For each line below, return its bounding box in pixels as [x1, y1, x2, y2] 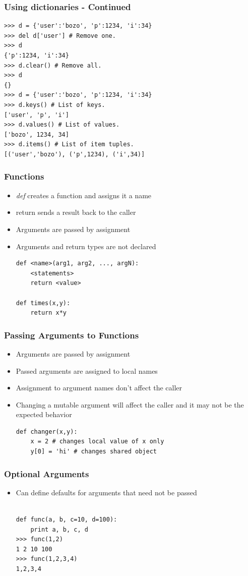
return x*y [30, 309, 67, 317]
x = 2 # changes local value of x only [30, 438, 164, 445]
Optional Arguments [4, 467, 89, 480]
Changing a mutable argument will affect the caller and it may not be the [16, 399, 244, 410]
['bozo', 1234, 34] [4, 131, 69, 138]
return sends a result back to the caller [16, 207, 136, 217]
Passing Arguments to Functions [4, 328, 139, 341]
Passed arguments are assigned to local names [16, 365, 158, 376]
